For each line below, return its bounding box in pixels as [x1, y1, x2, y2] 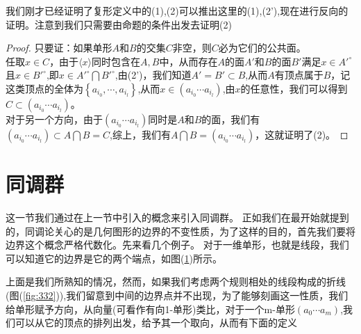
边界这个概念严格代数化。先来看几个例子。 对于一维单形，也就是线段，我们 [6, 237, 349, 252]
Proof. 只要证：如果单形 [6, 40, 112, 55]
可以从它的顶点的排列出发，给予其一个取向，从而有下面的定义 [15, 315, 297, 330]
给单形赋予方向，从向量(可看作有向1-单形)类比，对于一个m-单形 [6, 301, 295, 316]
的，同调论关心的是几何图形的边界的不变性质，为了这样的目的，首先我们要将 [6, 223, 355, 238]
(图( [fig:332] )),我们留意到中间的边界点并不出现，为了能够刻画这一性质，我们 [6, 288, 349, 303]
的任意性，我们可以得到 [240, 81, 348, 95]
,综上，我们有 [109, 127, 171, 141]
